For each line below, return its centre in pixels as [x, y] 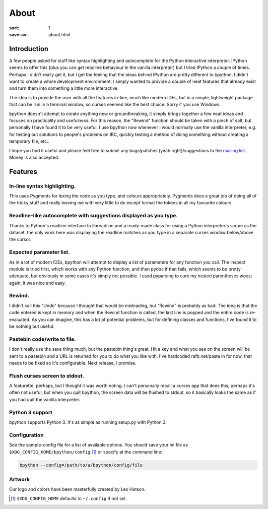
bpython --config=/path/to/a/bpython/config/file [81, 465]
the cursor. [20, 239]
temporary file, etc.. [29, 141]
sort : [14, 28]
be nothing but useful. [32, 326]
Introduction [29, 49]
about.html [59, 34]
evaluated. [20, 319]
